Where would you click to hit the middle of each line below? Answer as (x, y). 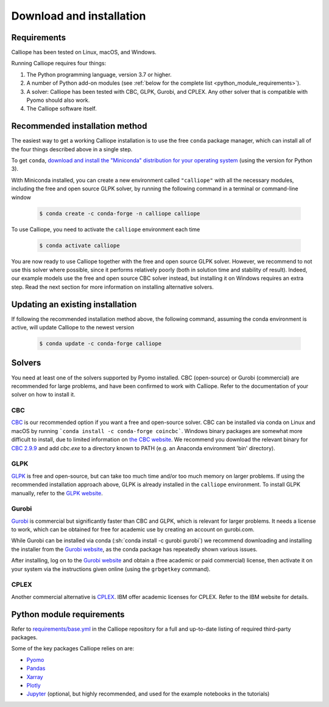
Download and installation (79, 16)
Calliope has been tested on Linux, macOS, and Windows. (84, 52)
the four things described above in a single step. (72, 149)
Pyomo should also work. (58, 100)
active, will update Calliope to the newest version (73, 328)
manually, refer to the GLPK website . (57, 493)
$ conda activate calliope (80, 245)
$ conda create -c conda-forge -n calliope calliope (120, 213)
